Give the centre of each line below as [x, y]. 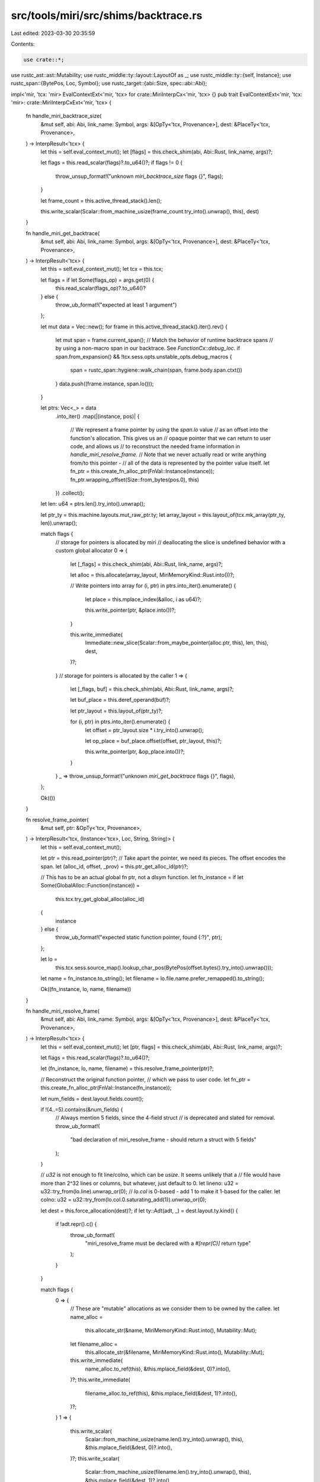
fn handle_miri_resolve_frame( [63, 1011]
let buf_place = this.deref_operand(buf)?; [120, 700]
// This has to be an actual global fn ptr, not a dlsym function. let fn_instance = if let [142, 877]
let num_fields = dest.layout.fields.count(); [92, 1098]
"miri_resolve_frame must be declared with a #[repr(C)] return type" [168, 1243]
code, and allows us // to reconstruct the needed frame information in [155, 446]
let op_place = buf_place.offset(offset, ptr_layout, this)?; [153, 740]
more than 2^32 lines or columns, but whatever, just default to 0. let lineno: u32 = [140, 1183]
